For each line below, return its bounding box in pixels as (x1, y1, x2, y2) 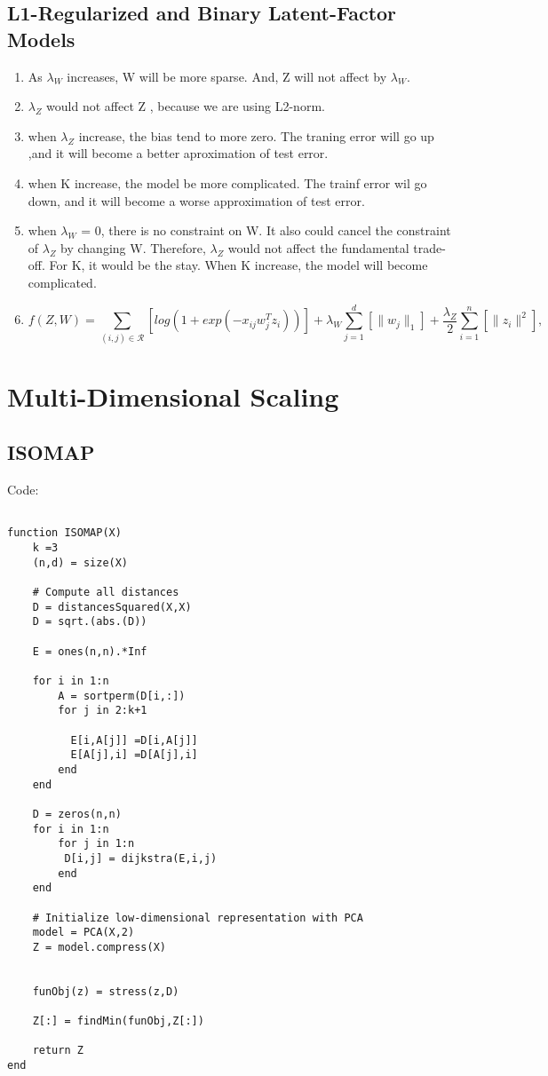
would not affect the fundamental (227, 238, 409, 257)
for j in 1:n (58, 837, 135, 851)
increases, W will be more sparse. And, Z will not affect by (67, 67, 387, 85)
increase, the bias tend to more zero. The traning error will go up (78, 126, 434, 145)
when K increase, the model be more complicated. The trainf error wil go (28, 173, 427, 192)
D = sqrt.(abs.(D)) (32, 615, 147, 629)
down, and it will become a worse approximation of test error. (28, 191, 365, 210)
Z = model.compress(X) (32, 940, 166, 953)
